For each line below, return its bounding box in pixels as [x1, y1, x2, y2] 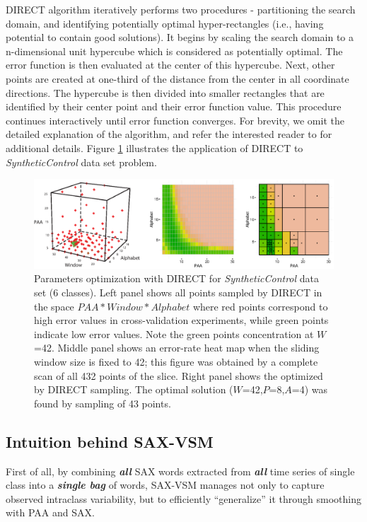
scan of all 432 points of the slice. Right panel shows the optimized [34, 368, 323, 383]
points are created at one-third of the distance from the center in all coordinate [6, 71, 349, 86]
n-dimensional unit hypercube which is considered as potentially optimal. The [6, 43, 343, 58]
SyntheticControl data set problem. [6, 154, 157, 169]
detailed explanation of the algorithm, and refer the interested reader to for [6, 127, 332, 141]
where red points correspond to [192, 298, 328, 313]
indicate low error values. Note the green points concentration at [34, 326, 314, 341]
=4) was [291, 382, 328, 397]
